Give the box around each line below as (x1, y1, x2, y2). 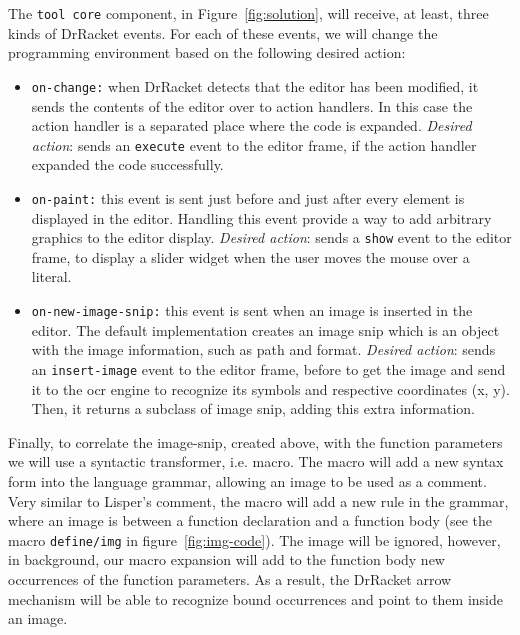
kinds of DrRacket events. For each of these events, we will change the (8, 22, 438, 43)
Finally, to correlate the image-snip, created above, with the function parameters (8, 431, 503, 452)
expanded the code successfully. (31, 154, 224, 175)
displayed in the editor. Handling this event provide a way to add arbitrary (31, 207, 492, 228)
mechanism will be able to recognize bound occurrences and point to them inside (8, 588, 503, 609)
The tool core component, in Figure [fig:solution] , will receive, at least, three (8, 3, 489, 23)
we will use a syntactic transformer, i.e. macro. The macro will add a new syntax (8, 451, 504, 472)
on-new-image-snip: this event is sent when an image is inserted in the (31, 300, 473, 321)
